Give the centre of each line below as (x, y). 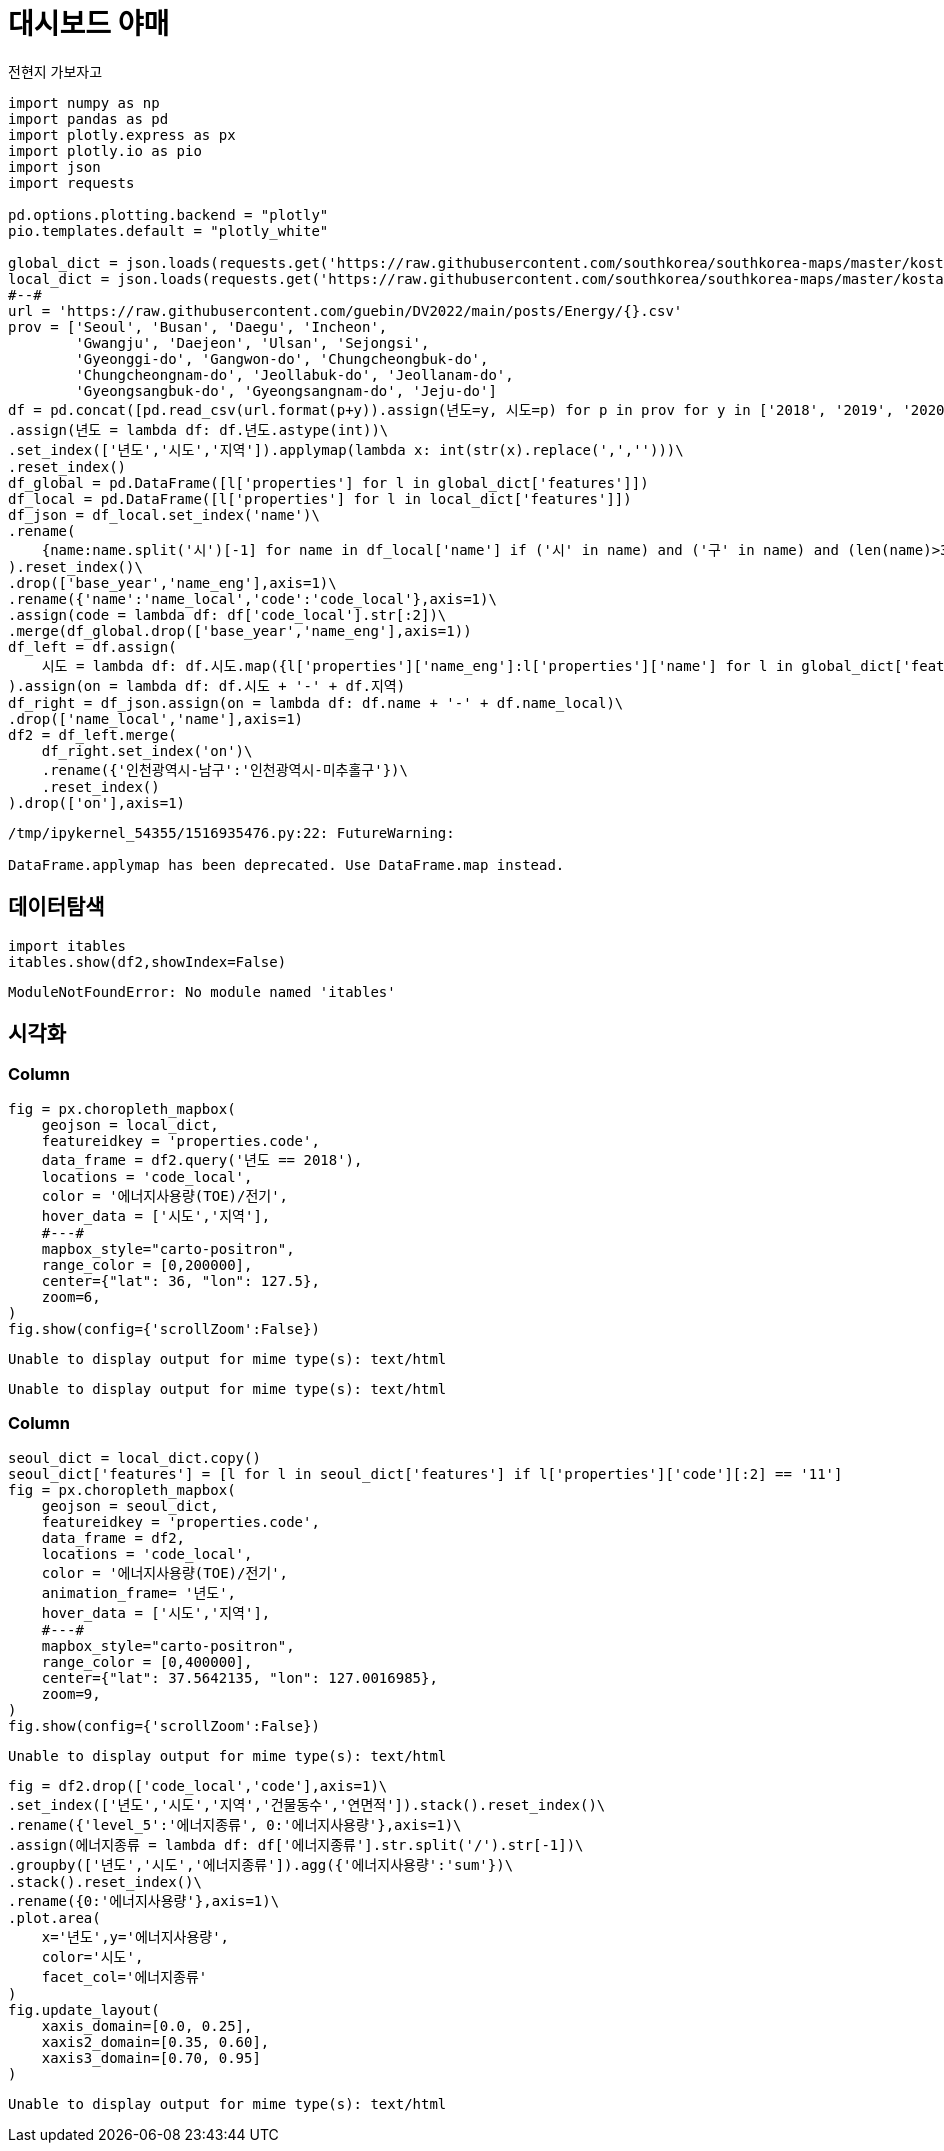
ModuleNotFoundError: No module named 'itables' (202, 991)
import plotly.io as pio (105, 150)
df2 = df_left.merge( (92, 734)
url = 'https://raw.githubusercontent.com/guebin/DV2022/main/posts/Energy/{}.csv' (345, 310)
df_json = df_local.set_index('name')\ (164, 514)
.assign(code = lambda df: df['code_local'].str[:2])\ (227, 614)
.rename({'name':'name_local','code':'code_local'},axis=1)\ (252, 598)
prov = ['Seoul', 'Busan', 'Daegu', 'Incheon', (198, 326)
